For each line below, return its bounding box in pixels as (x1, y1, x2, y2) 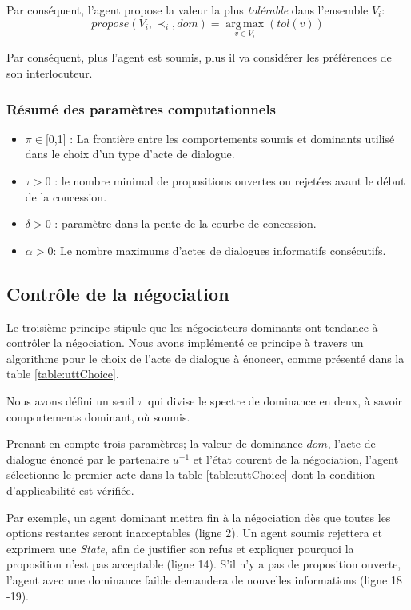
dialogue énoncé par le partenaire (6, 450, 170, 467)
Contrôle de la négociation (6, 281, 229, 305)
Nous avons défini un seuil (6, 393, 134, 409)
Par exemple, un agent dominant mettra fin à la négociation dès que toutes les (6, 508, 391, 525)
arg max (225, 18, 265, 30)
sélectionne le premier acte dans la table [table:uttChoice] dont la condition (6, 466, 376, 483)
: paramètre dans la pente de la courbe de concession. (54, 215, 317, 232)
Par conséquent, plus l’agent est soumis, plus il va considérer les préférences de (6, 49, 392, 66)
